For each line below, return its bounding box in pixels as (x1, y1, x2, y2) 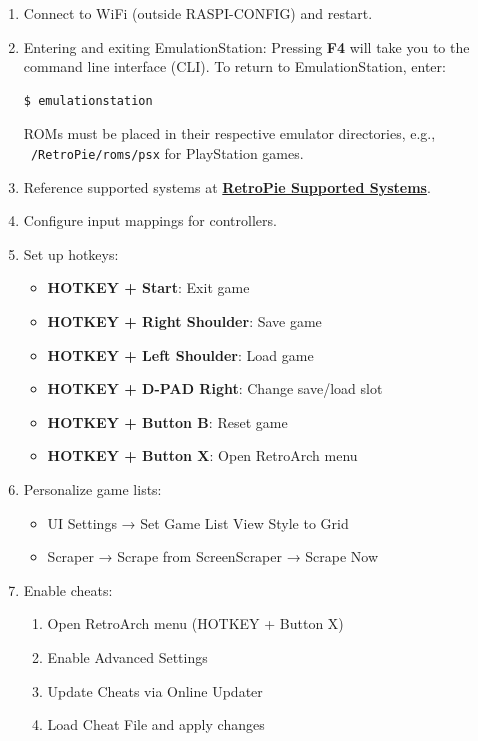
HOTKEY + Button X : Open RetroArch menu (47, 445, 358, 466)
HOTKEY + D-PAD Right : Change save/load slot (47, 378, 383, 399)
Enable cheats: (23, 579, 113, 600)
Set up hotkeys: (23, 243, 119, 264)
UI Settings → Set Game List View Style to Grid (47, 512, 349, 533)
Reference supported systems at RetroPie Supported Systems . (23, 176, 431, 197)
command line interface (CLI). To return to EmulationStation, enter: (23, 56, 446, 77)
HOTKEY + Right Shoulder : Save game (47, 311, 322, 331)
